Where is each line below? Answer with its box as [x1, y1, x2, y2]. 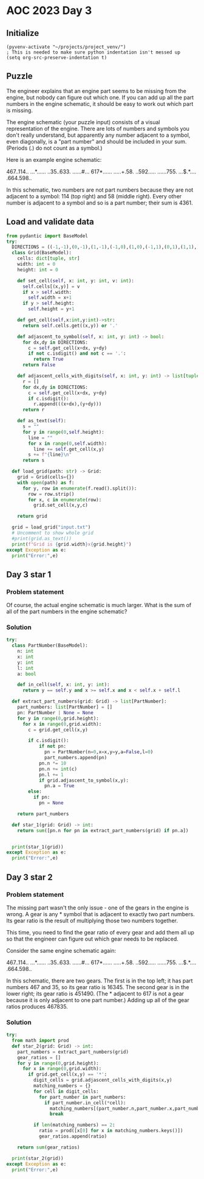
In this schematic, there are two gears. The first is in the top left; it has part [6, 977, 193, 984]
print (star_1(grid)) [12, 844, 64, 850]
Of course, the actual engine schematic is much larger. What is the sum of [6, 602, 192, 609]
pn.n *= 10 [38, 760, 67, 767]
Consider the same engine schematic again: [6, 947, 117, 954]
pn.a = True [44, 783, 75, 789]
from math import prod [12, 1038, 69, 1044]
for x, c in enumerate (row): [28, 496, 102, 503]
